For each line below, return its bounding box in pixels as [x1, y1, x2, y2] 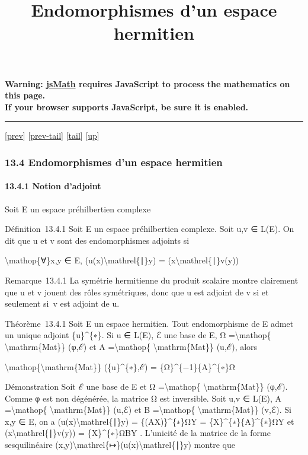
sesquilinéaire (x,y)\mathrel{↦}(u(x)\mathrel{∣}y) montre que [5, 438, 235, 451]
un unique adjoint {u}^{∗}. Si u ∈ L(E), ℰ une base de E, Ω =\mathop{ [5, 329, 271, 341]
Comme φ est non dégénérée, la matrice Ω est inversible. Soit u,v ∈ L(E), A [5, 392, 281, 404]
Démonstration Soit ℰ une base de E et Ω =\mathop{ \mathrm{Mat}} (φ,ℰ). [5, 380, 288, 393]
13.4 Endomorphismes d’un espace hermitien [5, 154, 223, 169]
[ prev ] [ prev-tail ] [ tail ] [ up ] [5, 129, 100, 142]
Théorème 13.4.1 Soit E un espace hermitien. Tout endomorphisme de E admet [5, 317, 294, 329]
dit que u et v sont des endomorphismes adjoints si [5, 234, 190, 246]
